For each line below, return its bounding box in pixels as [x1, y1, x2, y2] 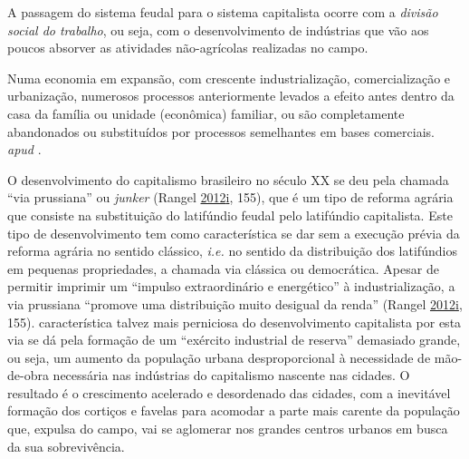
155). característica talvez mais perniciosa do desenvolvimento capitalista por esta [7, 312, 462, 331]
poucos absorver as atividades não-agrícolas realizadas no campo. [7, 38, 368, 57]
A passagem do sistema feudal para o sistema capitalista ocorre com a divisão [7, 3, 438, 21]
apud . [7, 140, 42, 159]
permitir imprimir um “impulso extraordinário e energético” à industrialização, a [7, 277, 455, 296]
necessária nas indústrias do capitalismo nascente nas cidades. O [53, 366, 410, 385]
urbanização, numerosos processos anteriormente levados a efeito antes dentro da [7, 86, 455, 105]
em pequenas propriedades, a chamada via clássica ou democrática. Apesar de [7, 259, 439, 278]
